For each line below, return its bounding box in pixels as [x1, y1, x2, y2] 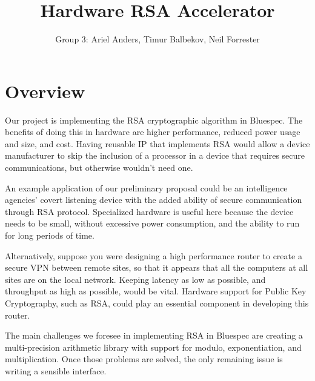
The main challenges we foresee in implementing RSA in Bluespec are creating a [5, 329, 303, 342]
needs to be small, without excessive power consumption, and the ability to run [5, 217, 300, 230]
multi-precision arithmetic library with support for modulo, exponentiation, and [5, 340, 302, 353]
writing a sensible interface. [5, 364, 107, 377]
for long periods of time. [5, 229, 94, 241]
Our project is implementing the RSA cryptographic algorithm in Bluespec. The [5, 113, 303, 126]
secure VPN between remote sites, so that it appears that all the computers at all [5, 261, 308, 274]
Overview [5, 78, 85, 103]
